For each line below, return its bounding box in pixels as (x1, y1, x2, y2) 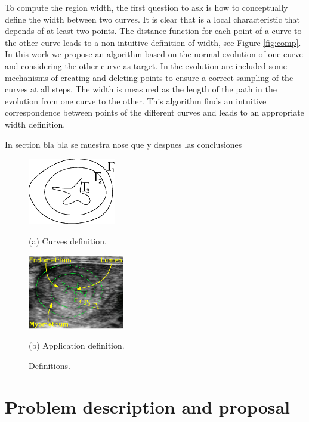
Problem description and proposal (5, 394, 291, 418)
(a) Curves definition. (29, 234, 107, 247)
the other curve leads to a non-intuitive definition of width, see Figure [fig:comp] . (5, 36, 301, 48)
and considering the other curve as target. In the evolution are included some (5, 59, 287, 72)
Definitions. (29, 359, 70, 371)
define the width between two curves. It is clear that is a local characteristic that (5, 13, 301, 25)
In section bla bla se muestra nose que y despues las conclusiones (5, 138, 242, 150)
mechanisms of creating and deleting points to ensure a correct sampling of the (5, 71, 293, 83)
